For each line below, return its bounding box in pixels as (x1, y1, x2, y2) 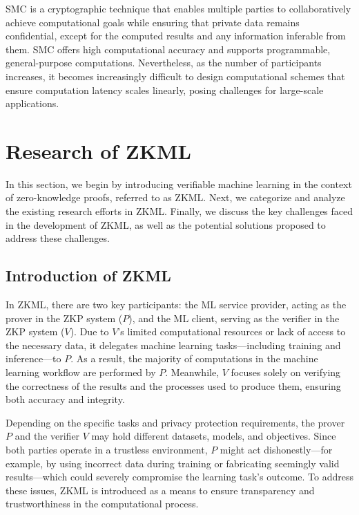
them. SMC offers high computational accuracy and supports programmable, (6, 41, 331, 56)
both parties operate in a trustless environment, (6, 442, 208, 456)
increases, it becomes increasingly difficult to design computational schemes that (6, 68, 345, 83)
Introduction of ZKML (6, 265, 171, 286)
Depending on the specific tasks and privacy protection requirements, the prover (6, 415, 345, 429)
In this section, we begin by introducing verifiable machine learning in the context (6, 176, 352, 191)
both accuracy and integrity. (6, 392, 125, 406)
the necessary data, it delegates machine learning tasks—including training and (6, 337, 341, 352)
